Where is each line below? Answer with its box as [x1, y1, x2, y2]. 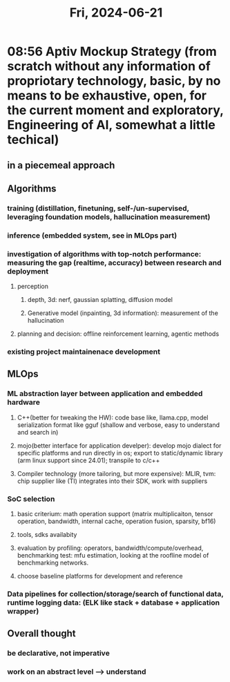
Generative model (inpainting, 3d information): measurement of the [27, 309, 219, 317]
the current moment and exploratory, [7, 102, 224, 118]
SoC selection [7, 494, 55, 504]
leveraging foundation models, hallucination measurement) [7, 212, 211, 222]
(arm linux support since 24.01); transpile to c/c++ [17, 456, 160, 464]
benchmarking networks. [17, 558, 88, 567]
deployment [7, 266, 49, 276]
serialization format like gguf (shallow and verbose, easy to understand [17, 420, 220, 429]
